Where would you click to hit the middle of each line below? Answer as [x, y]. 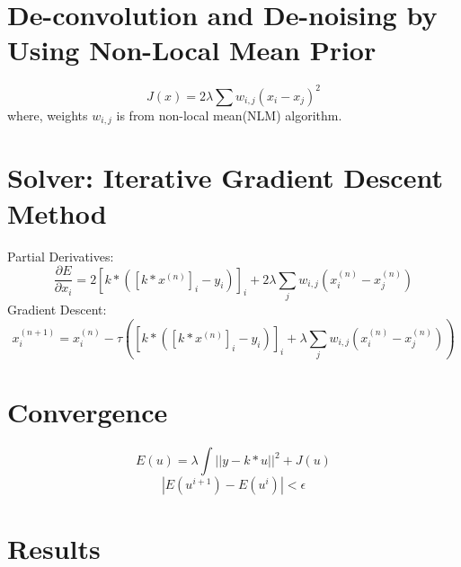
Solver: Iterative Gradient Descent [225, 177]
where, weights [48, 115]
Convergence [88, 412]
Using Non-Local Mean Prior [192, 50]
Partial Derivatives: [61, 256]
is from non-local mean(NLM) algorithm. [229, 115]
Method [57, 213]
